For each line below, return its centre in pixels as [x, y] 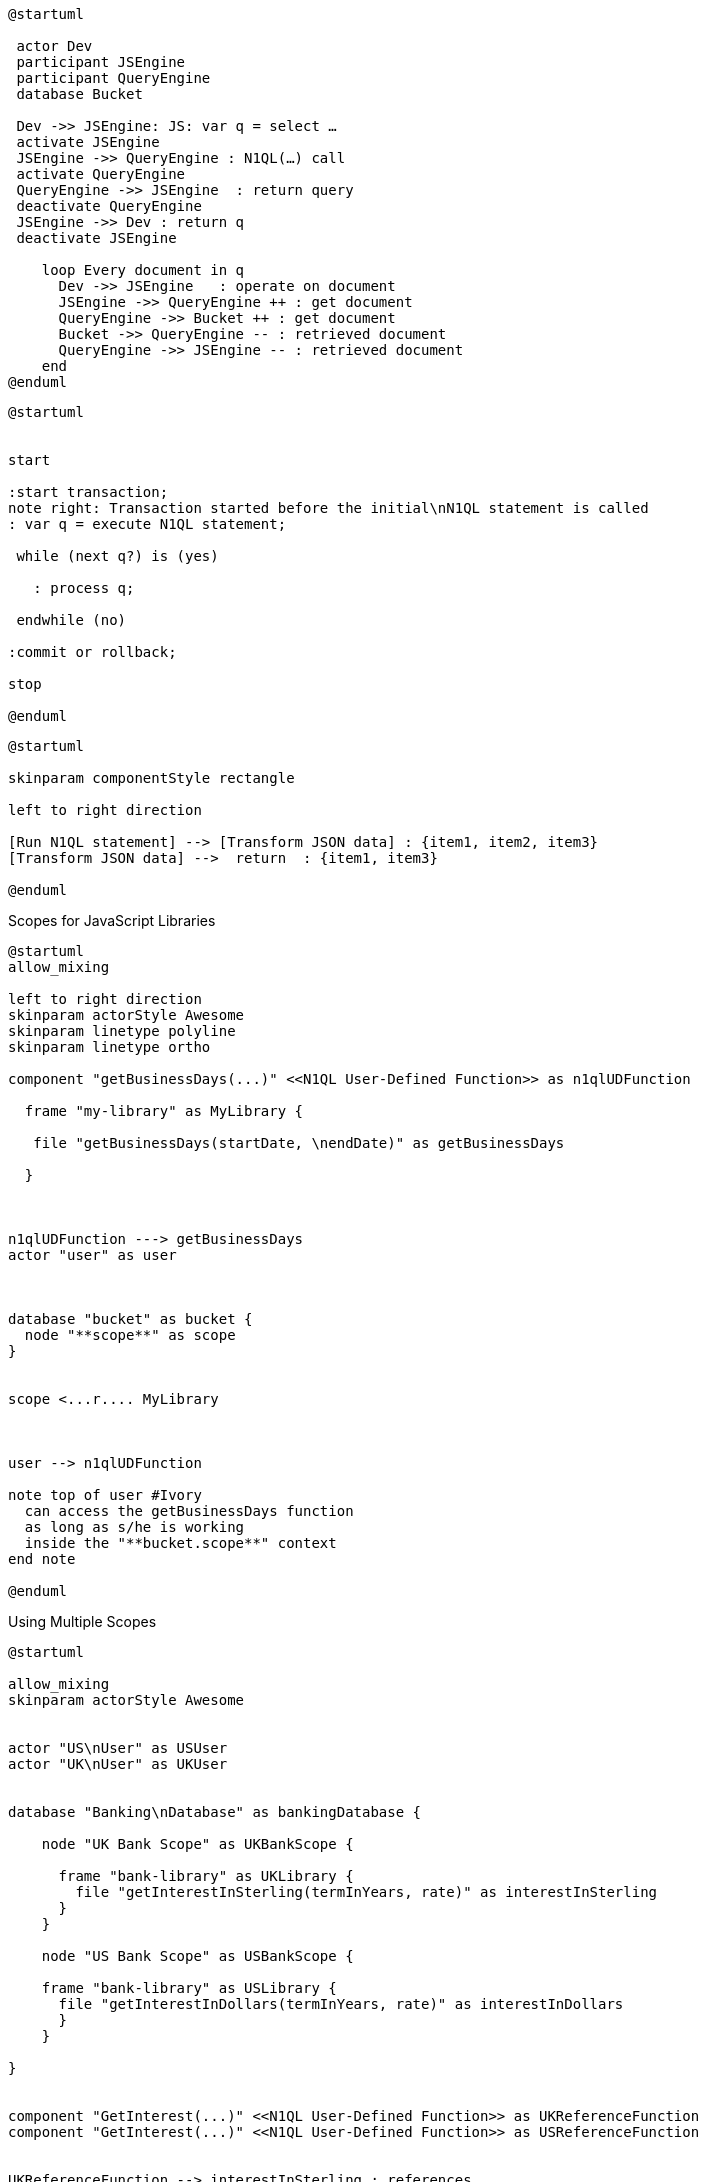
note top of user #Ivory [105, 1495]
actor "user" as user [92, 1255]
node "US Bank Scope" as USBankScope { [197, 1956]
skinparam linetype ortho [109, 1047]
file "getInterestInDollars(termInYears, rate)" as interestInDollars [341, 2004]
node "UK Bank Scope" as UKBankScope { [197, 1844]
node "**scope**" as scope [130, 1335]
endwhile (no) [71, 620]
